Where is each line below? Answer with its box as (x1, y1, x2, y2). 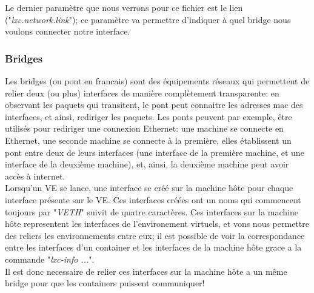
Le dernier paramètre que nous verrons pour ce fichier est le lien (5, 1, 243, 13)
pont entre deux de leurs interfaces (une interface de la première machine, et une (5, 146, 304, 158)
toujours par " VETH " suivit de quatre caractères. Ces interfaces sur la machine (5, 205, 298, 218)
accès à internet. (5, 169, 65, 182)
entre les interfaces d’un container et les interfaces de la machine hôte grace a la (5, 241, 302, 254)
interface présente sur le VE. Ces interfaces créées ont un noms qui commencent (5, 193, 301, 206)
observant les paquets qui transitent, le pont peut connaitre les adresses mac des (5, 98, 303, 111)
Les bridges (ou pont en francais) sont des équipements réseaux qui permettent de (5, 75, 310, 87)
